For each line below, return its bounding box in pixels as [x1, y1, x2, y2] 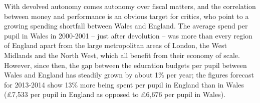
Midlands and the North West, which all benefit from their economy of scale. [4, 49, 240, 60]
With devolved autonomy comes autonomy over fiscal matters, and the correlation [4, 1, 256, 11]
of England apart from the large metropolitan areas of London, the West [4, 40, 227, 50]
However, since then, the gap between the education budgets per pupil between [4, 59, 247, 70]
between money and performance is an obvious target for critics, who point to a [4, 10, 249, 21]
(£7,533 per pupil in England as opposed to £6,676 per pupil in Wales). [4, 89, 225, 99]
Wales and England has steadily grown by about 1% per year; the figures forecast [4, 69, 254, 80]
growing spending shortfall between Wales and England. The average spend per [4, 20, 248, 31]
